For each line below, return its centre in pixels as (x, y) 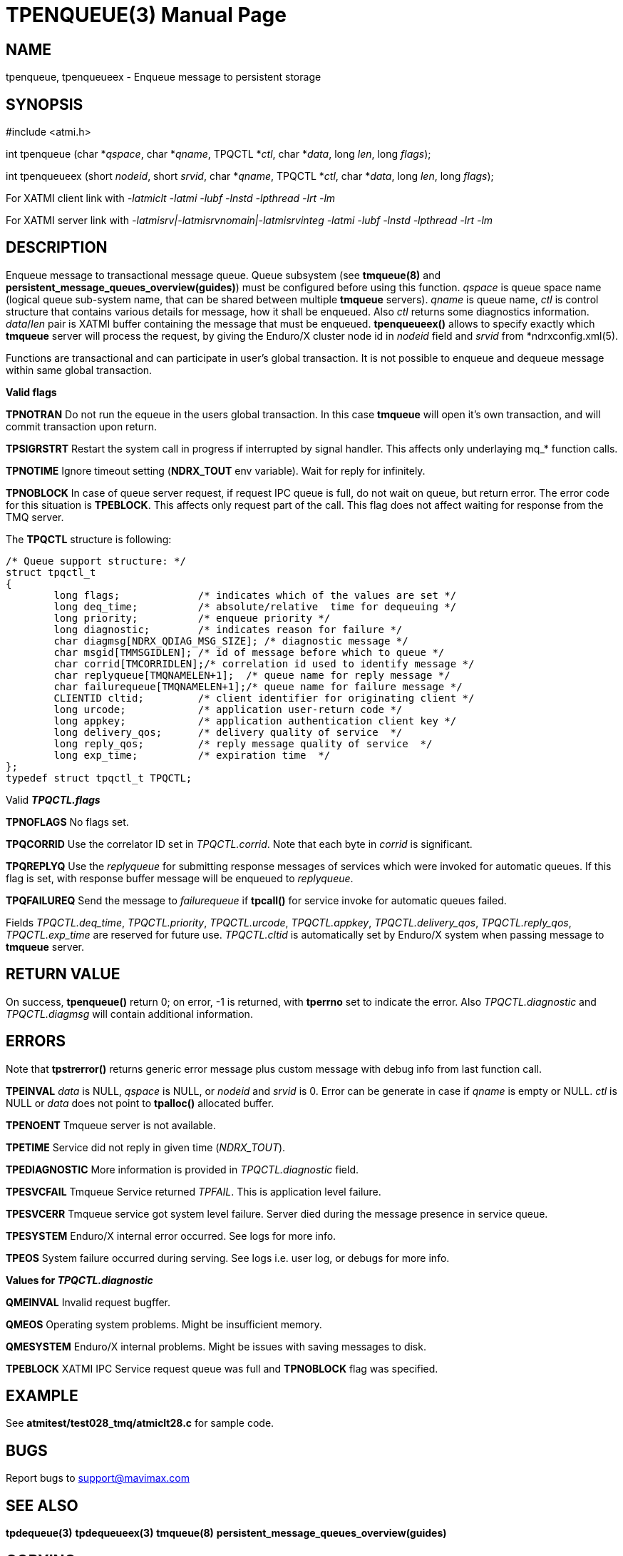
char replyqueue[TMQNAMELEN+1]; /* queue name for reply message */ (252, 675)
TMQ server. (35, 517)
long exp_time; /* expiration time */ (192, 755)
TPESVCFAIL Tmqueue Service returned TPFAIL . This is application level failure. (194, 1191)
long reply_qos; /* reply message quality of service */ (243, 743)
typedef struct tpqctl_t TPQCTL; (99, 778)
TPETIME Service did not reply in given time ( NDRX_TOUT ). (146, 1147)
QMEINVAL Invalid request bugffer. (88, 1302)
